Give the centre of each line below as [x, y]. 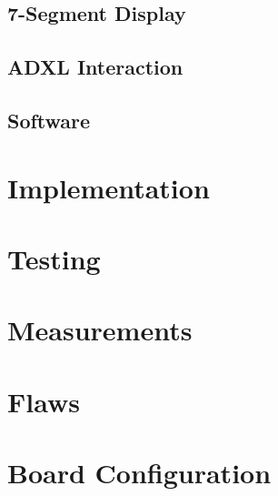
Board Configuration [139, 473]
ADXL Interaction [95, 67]
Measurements [100, 330]
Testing [54, 258]
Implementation [109, 187]
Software [49, 120]
